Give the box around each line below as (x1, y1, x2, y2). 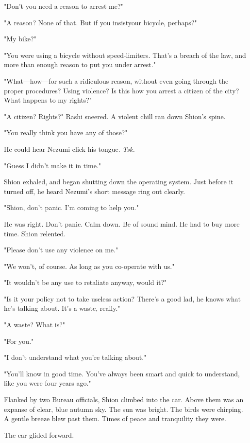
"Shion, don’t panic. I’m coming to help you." (4, 202, 139, 213)
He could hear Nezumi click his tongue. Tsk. (4, 143, 135, 154)
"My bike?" (4, 34, 36, 44)
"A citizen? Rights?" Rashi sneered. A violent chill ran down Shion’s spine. (4, 111, 226, 121)
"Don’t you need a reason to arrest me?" (4, 1, 123, 11)
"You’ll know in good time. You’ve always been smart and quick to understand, (4, 368, 240, 378)
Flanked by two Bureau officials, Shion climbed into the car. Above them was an (4, 394, 244, 405)
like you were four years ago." (4, 378, 91, 388)
